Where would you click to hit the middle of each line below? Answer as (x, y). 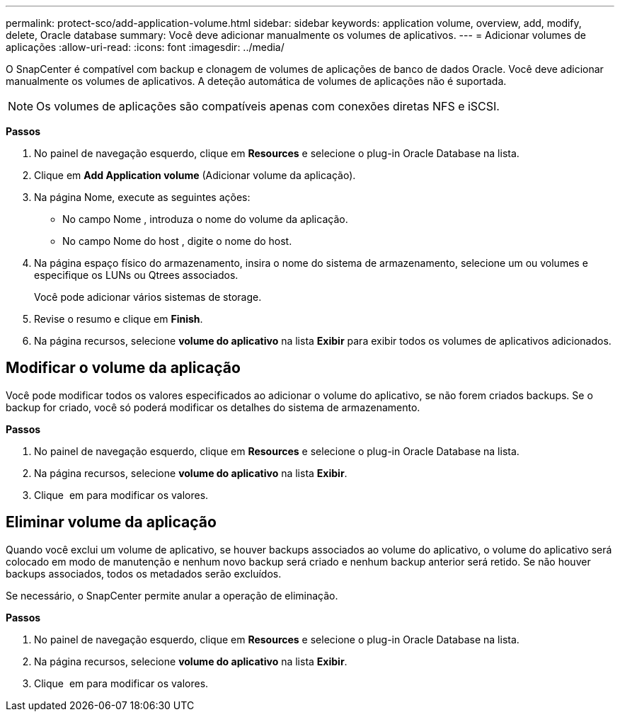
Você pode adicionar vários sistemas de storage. (148, 297)
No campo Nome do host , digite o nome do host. (177, 241)
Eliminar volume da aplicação (111, 522)
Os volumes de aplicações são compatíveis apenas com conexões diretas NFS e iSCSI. (268, 106)
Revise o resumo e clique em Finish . (119, 319)
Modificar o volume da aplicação (123, 368)
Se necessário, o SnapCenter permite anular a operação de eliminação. (172, 595)
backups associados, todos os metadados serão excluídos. (144, 573)
